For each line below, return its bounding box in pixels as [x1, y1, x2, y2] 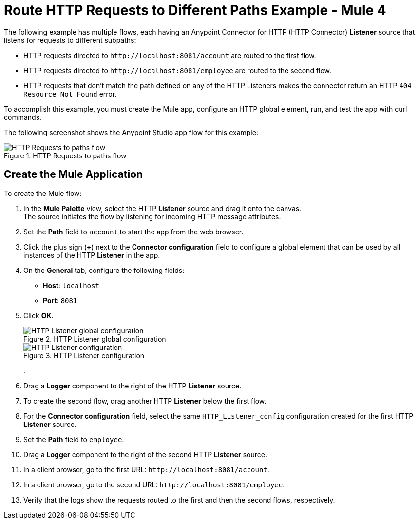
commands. [4, 113, 42, 121]
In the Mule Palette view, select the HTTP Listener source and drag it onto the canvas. [23, 204, 302, 213]
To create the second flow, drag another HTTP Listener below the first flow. [23, 396, 267, 405]
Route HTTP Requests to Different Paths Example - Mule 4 [4, 2, 386, 19]
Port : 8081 [43, 296, 77, 305]
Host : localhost [43, 281, 99, 290]
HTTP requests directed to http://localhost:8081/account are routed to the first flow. [23, 51, 316, 59]
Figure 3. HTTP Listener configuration [23, 351, 145, 360]
